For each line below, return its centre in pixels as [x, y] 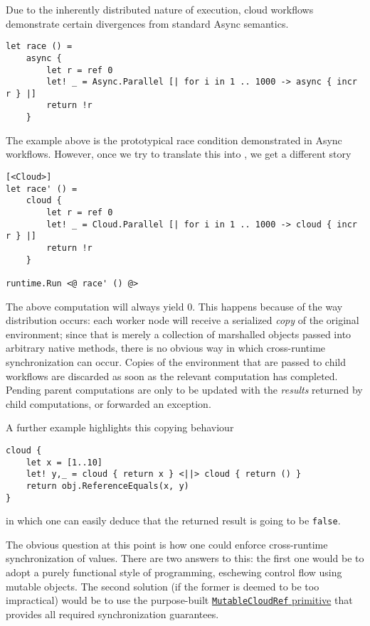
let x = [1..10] [64, 462]
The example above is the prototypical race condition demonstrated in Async [174, 140]
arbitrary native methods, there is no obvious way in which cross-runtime [166, 348]
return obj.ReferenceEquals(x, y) [107, 486]
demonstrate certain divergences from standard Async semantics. [147, 23]
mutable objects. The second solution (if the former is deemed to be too [163, 586]
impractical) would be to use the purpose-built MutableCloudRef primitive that [179, 600]
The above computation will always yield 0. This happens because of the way [174, 306]
